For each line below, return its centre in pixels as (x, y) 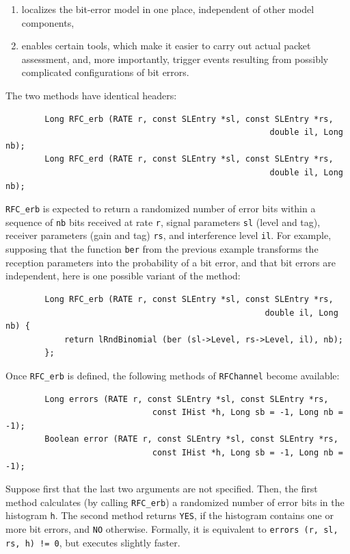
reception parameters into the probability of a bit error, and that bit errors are (171, 262)
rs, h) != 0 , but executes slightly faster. (93, 542)
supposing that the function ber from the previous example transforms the (162, 249)
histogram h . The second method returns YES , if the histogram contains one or (170, 515)
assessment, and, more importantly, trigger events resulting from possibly (175, 59)
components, (48, 22)
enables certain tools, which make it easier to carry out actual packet (166, 46)
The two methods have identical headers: (91, 95)
